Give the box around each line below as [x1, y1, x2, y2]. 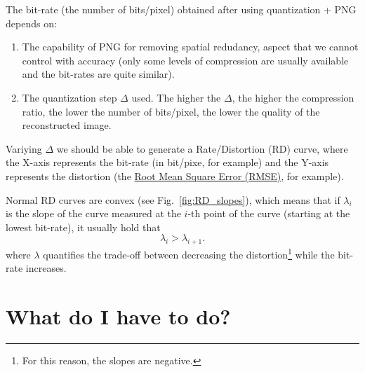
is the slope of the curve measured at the [6, 206, 181, 221]
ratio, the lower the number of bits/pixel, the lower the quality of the [22, 104, 320, 118]
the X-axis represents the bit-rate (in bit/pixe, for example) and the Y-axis [6, 155, 329, 170]
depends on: [6, 15, 57, 30]
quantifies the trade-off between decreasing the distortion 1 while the [43, 245, 335, 261]
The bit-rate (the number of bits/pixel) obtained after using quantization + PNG [6, 2, 357, 16]
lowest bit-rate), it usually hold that [6, 219, 161, 234]
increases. [25, 261, 67, 275]
